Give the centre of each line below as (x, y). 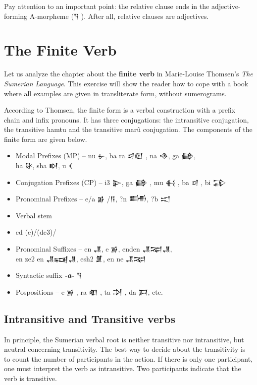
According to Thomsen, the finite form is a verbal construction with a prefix (120, 110)
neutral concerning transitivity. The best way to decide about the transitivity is (125, 349)
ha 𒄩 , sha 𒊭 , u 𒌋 (44, 165)
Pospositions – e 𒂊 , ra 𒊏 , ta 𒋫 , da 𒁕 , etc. (89, 291)
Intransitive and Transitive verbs (90, 318)
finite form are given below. (46, 139)
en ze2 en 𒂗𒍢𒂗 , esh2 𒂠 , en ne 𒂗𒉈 (81, 258)
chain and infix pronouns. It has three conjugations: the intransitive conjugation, (127, 119)
